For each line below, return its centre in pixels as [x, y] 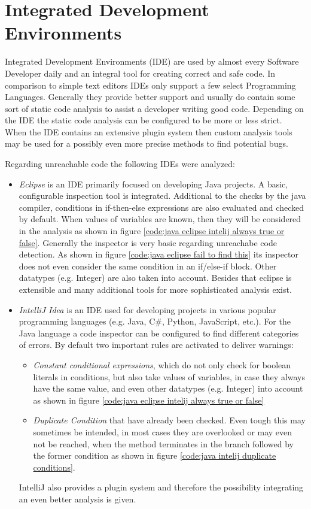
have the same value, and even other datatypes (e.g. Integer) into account [168, 388]
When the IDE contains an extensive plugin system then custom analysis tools [149, 131]
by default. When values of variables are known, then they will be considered [160, 219]
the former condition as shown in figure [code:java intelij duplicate [155, 455]
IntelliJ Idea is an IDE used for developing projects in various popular [147, 309]
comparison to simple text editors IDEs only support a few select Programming [150, 85]
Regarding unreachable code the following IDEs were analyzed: [120, 164]
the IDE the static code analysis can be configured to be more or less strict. [144, 120]
